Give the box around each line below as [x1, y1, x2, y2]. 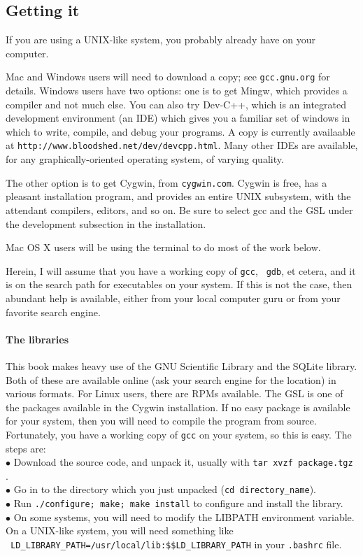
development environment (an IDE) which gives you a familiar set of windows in [6, 111, 350, 125]
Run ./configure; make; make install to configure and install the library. [13, 496, 343, 511]
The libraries [6, 332, 69, 346]
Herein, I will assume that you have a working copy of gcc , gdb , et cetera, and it [6, 263, 356, 278]
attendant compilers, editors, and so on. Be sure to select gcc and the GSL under [6, 202, 353, 217]
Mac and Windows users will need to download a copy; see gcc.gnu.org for [6, 69, 330, 84]
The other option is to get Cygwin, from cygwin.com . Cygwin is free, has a [6, 175, 327, 190]
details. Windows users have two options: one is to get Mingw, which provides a [6, 83, 348, 98]
